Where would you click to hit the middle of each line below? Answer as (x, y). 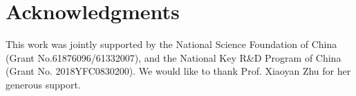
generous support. (43, 84)
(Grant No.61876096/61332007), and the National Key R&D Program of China (174, 57)
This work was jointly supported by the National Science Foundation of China (171, 44)
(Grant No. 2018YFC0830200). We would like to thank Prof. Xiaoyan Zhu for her (178, 71)
